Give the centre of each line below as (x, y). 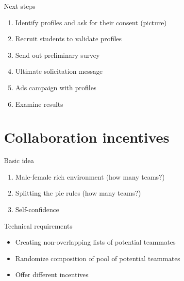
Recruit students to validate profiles (68, 39)
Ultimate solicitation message (59, 71)
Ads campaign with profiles (56, 87)
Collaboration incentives (87, 137)
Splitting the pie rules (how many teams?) (78, 193)
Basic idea (19, 160)
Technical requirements (38, 225)
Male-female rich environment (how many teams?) (90, 176)
